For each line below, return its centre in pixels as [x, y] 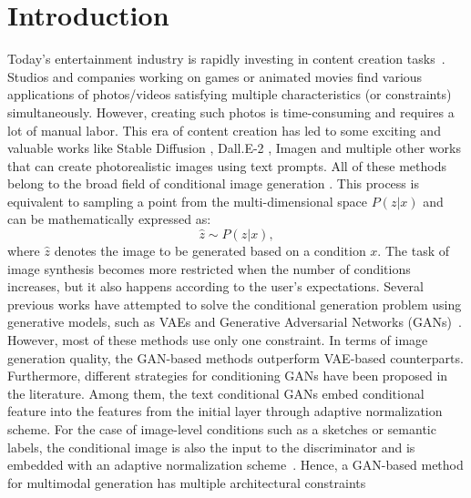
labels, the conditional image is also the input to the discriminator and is [211, 447]
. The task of [413, 251]
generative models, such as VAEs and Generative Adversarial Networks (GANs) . [235, 322]
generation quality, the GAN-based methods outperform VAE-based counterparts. [235, 357]
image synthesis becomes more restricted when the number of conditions [209, 268]
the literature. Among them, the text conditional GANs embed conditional [216, 393]
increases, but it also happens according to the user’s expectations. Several [215, 286]
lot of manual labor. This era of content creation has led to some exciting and [224, 130]
